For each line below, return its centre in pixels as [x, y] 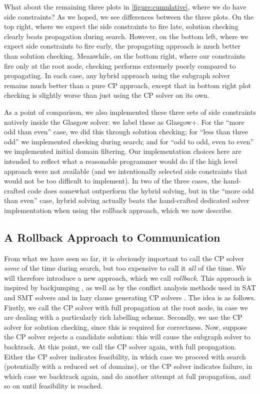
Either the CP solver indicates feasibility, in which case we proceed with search [125, 356]
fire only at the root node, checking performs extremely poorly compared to [120, 65]
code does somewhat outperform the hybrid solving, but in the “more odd [141, 190]
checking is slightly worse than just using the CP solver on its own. [107, 95]
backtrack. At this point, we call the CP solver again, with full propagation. [120, 347]
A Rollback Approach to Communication [112, 237]
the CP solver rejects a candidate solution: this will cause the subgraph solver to [127, 337]
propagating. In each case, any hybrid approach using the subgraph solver [117, 75]
